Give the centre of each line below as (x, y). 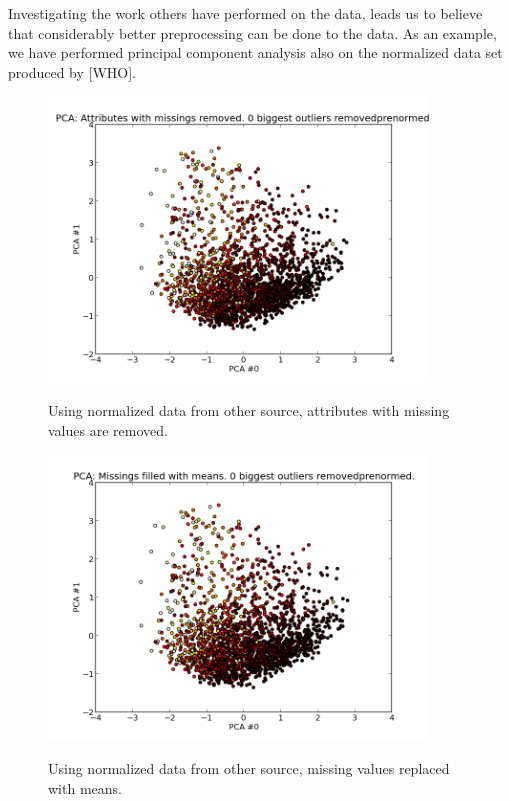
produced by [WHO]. (72, 71)
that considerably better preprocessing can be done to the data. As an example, (252, 32)
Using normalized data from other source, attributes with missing (249, 410)
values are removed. (108, 429)
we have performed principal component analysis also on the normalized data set (255, 52)
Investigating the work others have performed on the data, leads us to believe (245, 13)
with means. (85, 787)
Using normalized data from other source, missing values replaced (249, 768)
